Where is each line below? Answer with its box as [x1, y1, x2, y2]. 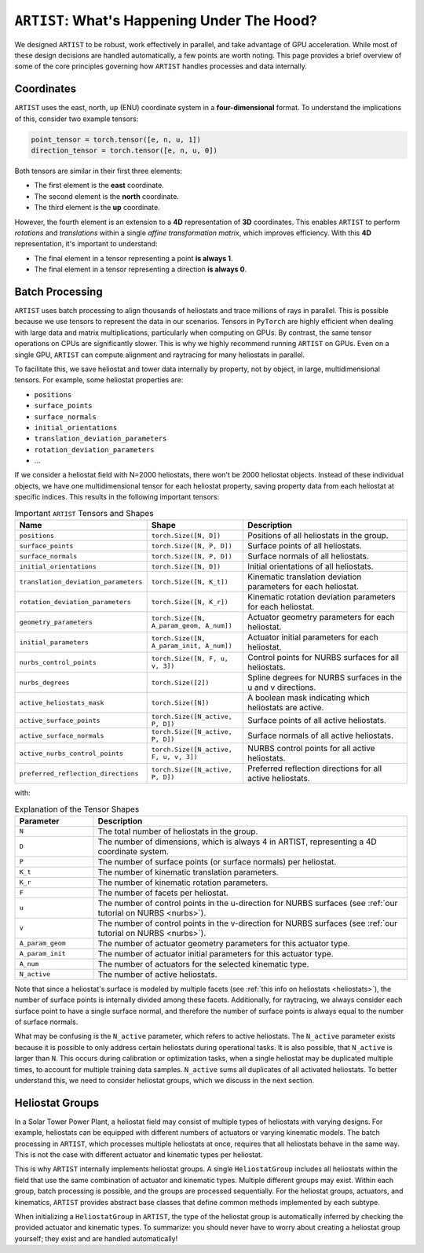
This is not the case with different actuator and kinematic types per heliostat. [14, 1150, 263, 1159]
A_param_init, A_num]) [151, 642, 233, 650]
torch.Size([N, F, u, [151, 654, 229, 663]
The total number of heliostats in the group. [97, 826, 258, 837]
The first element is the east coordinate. [34, 181, 164, 190]
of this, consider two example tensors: [14, 114, 139, 123]
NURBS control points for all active [247, 743, 376, 754]
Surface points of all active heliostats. [247, 715, 386, 726]
